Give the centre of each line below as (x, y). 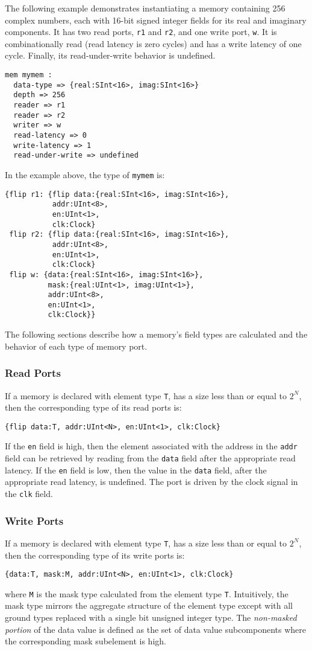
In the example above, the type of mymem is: (85, 174)
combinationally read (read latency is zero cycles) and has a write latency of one (153, 43)
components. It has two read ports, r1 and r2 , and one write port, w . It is (141, 32)
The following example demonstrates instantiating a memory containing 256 (145, 8)
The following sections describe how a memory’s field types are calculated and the (156, 334)
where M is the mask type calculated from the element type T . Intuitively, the (147, 593)
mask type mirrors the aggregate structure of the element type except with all (149, 605)
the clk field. (29, 493)
